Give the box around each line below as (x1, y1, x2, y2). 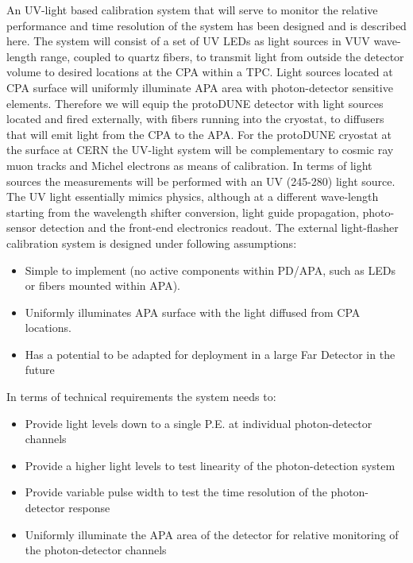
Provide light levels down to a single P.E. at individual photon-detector (25, 415, 372, 431)
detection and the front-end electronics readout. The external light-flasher (40, 219, 399, 236)
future (25, 361, 55, 378)
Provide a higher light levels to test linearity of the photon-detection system (25, 457, 396, 473)
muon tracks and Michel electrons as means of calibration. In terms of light (6, 156, 372, 173)
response (68, 499, 110, 516)
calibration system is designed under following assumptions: (6, 234, 297, 251)
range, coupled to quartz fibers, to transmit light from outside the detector (40, 48, 404, 64)
